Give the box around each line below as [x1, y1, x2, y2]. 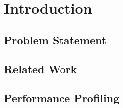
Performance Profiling [4, 90, 120, 106]
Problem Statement [4, 32, 107, 47]
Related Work [4, 61, 77, 76]
